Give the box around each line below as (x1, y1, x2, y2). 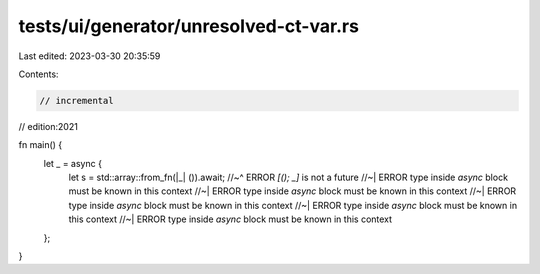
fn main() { (18, 139, 63, 151)
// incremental (39, 95, 114, 106)
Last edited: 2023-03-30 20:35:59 (18, 50, 161, 62)
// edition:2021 (18, 120, 79, 132)
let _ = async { (43, 157, 102, 169)
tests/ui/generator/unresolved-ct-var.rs (18, 15, 360, 37)
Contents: (18, 68, 59, 80)
